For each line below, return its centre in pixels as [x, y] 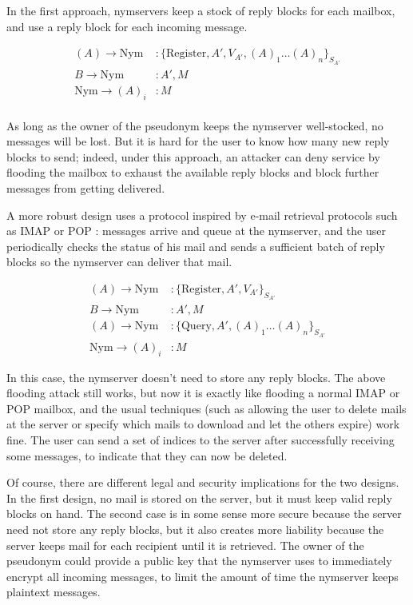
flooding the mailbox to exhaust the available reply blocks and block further [193, 172]
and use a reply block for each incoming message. [127, 26]
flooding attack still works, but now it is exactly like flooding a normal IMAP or [203, 393]
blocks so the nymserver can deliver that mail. [119, 262]
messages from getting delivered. [86, 187]
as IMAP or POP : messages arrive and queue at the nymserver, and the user [196, 231]
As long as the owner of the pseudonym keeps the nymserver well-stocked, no [195, 125]
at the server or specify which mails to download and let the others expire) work [203, 424]
